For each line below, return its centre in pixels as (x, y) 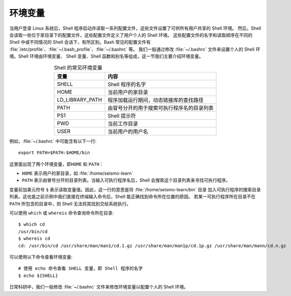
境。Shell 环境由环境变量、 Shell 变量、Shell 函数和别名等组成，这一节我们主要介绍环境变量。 (106, 56)
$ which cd (32, 225)
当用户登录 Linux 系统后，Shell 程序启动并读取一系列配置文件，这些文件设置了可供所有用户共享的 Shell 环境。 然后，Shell (135, 28)
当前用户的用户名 (128, 131)
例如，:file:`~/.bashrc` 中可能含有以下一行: (53, 141)
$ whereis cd (34, 239)
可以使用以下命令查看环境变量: (41, 257)
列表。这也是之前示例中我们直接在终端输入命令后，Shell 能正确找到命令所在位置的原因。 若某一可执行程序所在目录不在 (133, 197)
